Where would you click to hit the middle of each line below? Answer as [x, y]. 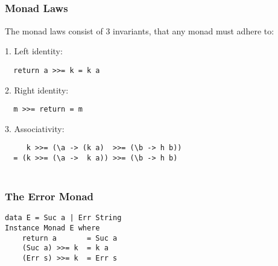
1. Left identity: [34, 51]
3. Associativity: [35, 128]
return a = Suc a [70, 238]
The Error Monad [49, 196]
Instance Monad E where [52, 228]
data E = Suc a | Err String [63, 218]
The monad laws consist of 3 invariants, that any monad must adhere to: [140, 30]
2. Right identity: [37, 90]
